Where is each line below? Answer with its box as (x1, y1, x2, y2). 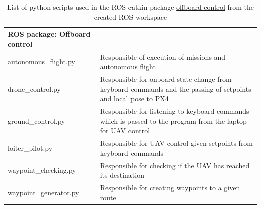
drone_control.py (8, 83, 61, 94)
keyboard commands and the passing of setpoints (100, 83, 251, 94)
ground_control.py (8, 115, 65, 126)
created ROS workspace (94, 11, 167, 22)
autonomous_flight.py (8, 56, 75, 67)
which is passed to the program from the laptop (100, 115, 247, 126)
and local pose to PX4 (100, 93, 169, 104)
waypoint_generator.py (8, 187, 79, 197)
